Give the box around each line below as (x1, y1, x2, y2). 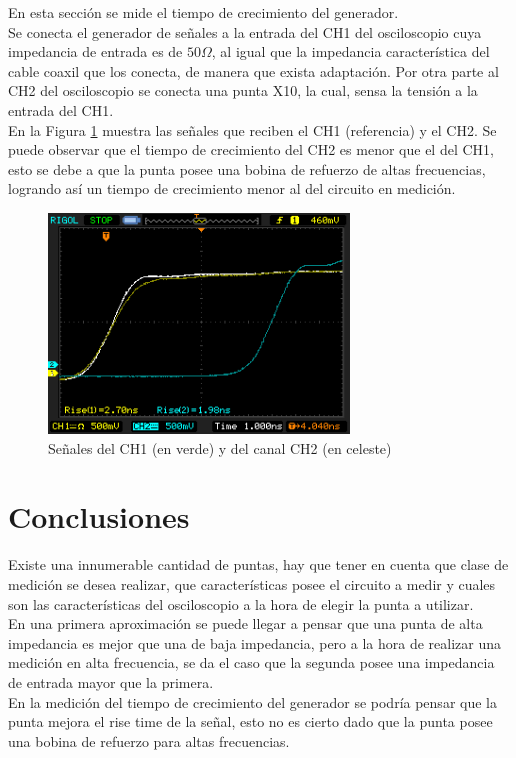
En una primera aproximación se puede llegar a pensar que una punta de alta (8, 613, 483, 634)
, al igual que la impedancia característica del (211, 41, 490, 62)
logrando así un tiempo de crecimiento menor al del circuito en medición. (8, 178, 456, 199)
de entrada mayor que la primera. (8, 671, 214, 692)
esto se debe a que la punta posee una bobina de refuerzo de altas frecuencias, (8, 158, 486, 179)
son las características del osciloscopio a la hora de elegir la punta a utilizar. (8, 593, 474, 614)
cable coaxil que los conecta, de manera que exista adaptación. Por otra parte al (8, 60, 499, 81)
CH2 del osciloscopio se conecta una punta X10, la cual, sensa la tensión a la (8, 80, 478, 101)
